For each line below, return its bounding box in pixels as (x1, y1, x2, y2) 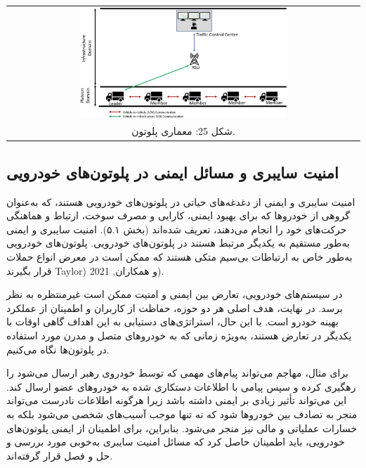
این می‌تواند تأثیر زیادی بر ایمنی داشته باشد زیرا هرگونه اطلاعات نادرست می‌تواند (6, 393, 347, 408)
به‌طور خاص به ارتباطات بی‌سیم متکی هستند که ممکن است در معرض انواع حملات (6, 249, 353, 264)
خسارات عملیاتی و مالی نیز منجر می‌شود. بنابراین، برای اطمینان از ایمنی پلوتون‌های (6, 420, 358, 435)
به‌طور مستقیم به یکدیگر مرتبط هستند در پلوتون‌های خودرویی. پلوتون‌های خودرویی (6, 235, 350, 250)
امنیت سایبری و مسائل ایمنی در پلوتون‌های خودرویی (6, 161, 339, 183)
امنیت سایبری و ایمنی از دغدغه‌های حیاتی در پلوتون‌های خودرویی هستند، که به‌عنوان (6, 194, 355, 209)
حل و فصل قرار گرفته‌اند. (6, 448, 113, 462)
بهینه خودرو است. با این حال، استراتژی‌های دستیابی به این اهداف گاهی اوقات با (6, 314, 339, 329)
